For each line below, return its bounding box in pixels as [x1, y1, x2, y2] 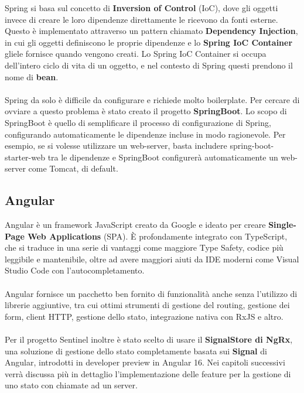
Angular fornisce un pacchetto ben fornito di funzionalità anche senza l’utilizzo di [5, 287, 298, 299]
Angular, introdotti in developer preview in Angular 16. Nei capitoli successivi [5, 356, 285, 368]
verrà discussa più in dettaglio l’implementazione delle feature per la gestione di [5, 367, 291, 380]
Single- [268, 218, 296, 231]
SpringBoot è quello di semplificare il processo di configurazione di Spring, [5, 116, 271, 128]
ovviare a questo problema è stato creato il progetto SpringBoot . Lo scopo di [5, 105, 287, 117]
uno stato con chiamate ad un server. [5, 379, 138, 391]
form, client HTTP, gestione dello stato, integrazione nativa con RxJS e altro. [5, 310, 283, 322]
